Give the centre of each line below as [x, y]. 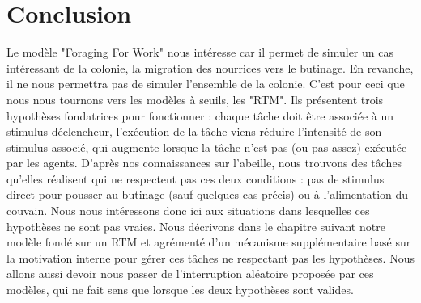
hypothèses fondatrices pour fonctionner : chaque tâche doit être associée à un [200, 115]
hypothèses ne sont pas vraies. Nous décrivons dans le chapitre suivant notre [196, 226]
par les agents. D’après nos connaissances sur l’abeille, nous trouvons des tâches [204, 163]
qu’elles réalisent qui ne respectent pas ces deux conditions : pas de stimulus [196, 178]
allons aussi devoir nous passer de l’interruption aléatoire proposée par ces [190, 274]
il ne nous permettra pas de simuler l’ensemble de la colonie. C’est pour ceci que [206, 84]
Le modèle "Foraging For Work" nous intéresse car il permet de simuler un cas [200, 52]
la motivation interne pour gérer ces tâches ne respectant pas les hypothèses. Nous [210, 257]
